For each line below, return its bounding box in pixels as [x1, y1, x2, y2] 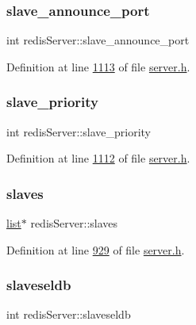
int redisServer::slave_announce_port [6, 32, 190, 48]
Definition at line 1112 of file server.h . [6, 150, 190, 166]
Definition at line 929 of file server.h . [6, 241, 185, 258]
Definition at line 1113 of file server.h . [6, 58, 190, 75]
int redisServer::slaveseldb [6, 306, 131, 323]
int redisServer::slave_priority [6, 123, 151, 140]
